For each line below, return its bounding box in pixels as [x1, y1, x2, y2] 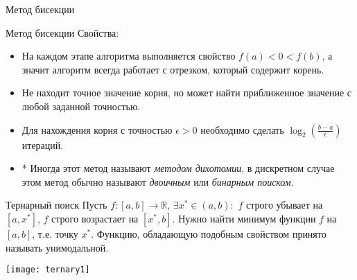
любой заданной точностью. [21, 98, 141, 113]
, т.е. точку [32, 226, 78, 240]
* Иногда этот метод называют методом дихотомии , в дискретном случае [21, 161, 335, 175]
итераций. [21, 137, 64, 152]
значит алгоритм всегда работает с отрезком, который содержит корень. [21, 62, 324, 76]
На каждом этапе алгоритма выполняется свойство [21, 49, 236, 63]
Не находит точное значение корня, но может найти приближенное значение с [21, 85, 352, 100]
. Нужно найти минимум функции [172, 211, 316, 225]
